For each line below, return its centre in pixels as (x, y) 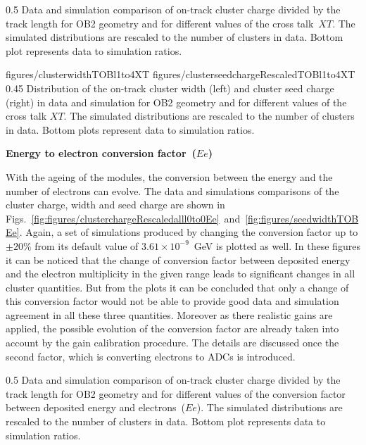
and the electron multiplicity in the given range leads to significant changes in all (181, 274)
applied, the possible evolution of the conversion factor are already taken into (172, 328)
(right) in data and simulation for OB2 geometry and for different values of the (176, 102)
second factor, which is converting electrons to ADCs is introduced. (151, 356)
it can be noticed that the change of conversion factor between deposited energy (178, 259)
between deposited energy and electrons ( (95, 407)
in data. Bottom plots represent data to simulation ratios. (130, 129)
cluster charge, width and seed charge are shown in (115, 205)
